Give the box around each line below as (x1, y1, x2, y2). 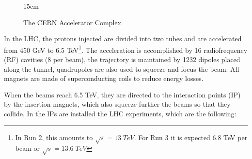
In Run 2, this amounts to (15, 132, 93, 142)
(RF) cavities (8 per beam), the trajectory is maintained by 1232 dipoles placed (4, 54, 240, 64)
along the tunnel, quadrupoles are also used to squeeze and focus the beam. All (4, 64, 239, 74)
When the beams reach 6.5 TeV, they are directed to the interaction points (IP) (4, 89, 241, 99)
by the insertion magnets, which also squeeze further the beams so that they (4, 99, 231, 109)
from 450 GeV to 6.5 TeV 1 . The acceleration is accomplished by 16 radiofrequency (4, 43, 248, 55)
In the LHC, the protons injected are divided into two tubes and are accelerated (4, 33, 242, 44)
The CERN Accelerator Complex (23, 17, 121, 27)
